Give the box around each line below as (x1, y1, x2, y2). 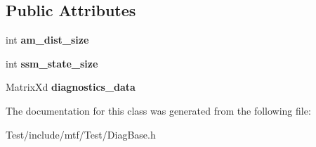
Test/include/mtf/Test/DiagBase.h (6, 127, 156, 141)
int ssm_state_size (6, 56, 98, 70)
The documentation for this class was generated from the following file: (6, 103, 311, 117)
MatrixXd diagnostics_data (6, 79, 136, 94)
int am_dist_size (6, 32, 89, 47)
